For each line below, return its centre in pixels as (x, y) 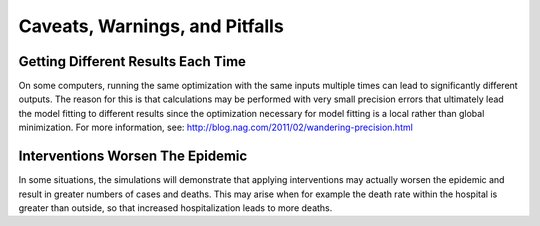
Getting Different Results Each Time (132, 61)
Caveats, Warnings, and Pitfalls (151, 26)
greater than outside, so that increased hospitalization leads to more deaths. (175, 207)
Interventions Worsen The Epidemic (133, 156)
